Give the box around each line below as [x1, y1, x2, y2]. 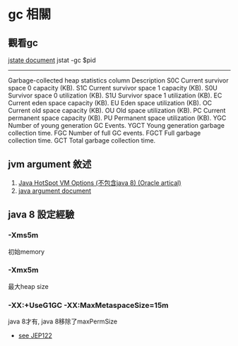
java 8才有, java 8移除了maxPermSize [8, 317, 118, 326]
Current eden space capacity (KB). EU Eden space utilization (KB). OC [8, 99, 213, 107]
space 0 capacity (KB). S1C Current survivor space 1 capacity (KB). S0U [8, 84, 218, 92]
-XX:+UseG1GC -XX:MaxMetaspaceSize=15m [8, 300, 169, 310]
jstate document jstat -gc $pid [8, 56, 96, 64]
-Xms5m [8, 230, 39, 240]
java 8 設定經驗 [8, 209, 75, 221]
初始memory [8, 247, 45, 256]
